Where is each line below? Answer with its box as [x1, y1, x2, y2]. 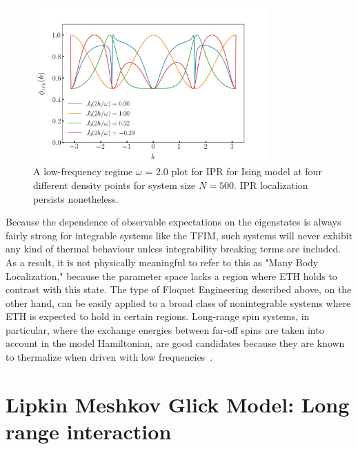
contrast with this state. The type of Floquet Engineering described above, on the [6, 282, 352, 297]
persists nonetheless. [33, 191, 119, 206]
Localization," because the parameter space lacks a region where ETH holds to [6, 268, 337, 283]
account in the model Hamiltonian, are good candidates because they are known [6, 336, 345, 350]
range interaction [6, 417, 172, 446]
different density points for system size [33, 177, 196, 192]
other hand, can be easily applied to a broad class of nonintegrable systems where [6, 295, 351, 310]
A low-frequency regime [33, 164, 133, 179]
